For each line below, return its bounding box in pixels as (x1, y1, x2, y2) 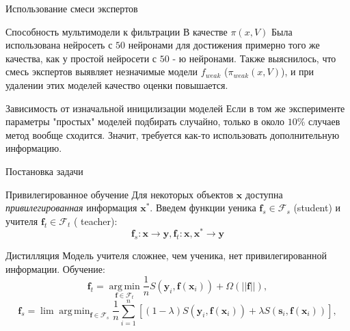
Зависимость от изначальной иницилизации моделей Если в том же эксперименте (5, 101, 345, 115)
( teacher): (73, 213, 118, 228)
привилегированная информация (5, 200, 137, 215)
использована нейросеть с (5, 38, 113, 52)
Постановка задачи (5, 163, 83, 178)
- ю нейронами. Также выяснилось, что (172, 51, 336, 65)
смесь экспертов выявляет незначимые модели (5, 64, 198, 79)
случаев (308, 114, 340, 129)
